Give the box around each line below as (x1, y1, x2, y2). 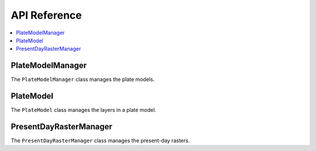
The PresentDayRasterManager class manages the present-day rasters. (11, 137, 190, 144)
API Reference (11, 9, 82, 22)
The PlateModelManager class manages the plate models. (11, 76, 155, 83)
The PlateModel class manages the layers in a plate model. (11, 107, 156, 114)
